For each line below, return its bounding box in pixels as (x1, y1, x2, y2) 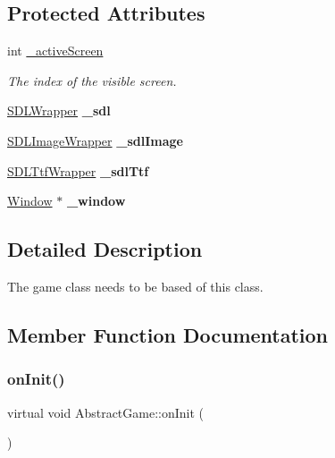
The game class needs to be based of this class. (7, 276, 264, 295)
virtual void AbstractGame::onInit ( (7, 403, 205, 421)
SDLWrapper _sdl (7, 101, 111, 120)
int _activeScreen (7, 41, 104, 60)
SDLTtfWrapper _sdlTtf (7, 161, 149, 180)
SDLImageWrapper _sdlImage (7, 131, 183, 149)
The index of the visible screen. (7, 71, 177, 89)
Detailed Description (7, 235, 203, 263)
